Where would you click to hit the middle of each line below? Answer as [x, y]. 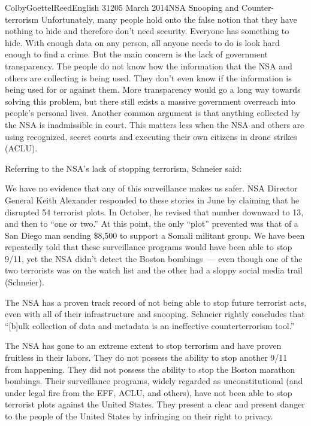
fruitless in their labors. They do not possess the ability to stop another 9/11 [146, 357]
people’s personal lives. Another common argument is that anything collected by [153, 113]
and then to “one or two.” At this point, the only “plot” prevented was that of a [152, 223]
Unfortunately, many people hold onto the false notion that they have [169, 19]
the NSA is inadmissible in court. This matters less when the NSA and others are [155, 124]
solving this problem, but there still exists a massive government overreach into [150, 101]
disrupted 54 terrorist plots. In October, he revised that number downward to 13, [154, 212]
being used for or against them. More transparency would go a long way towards [153, 89]
